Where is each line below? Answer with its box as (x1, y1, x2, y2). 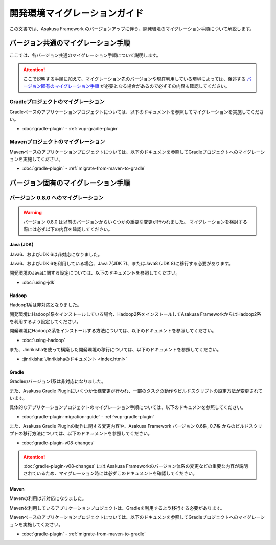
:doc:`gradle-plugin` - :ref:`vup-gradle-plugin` (22, 125, 119, 131)
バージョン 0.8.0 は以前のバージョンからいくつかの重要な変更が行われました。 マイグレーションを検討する (23, 219, 248, 225)
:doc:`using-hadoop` (22, 337, 66, 343)
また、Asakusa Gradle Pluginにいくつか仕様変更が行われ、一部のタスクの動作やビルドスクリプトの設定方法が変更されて (9, 388, 263, 394)
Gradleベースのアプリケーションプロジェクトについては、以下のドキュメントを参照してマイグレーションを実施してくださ (9, 109, 264, 115)
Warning (23, 210, 42, 216)
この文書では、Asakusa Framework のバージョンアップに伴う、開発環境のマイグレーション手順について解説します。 (9, 26, 255, 32)
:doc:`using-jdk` (22, 279, 56, 285)
